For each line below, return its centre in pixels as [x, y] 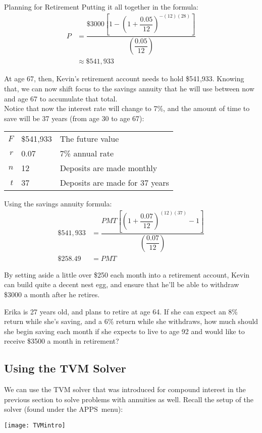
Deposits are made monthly [109, 168]
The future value [89, 139]
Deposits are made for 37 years [114, 183]
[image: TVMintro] [35, 425]
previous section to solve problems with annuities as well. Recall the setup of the [129, 399]
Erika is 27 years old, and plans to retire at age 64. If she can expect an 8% [121, 311]
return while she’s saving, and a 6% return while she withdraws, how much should [131, 321]
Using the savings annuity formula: [58, 204]
